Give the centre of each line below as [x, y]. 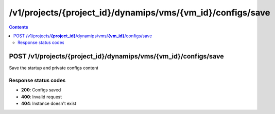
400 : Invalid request [42, 97]
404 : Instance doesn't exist [49, 103]
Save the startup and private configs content [54, 68]
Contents [19, 27]
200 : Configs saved [41, 90]
